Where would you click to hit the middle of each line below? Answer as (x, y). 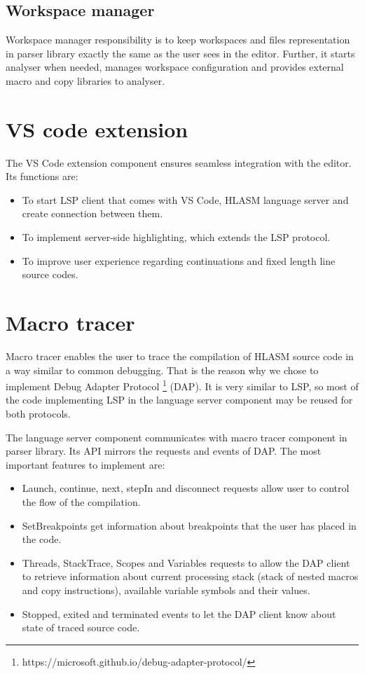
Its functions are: (42, 176)
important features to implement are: (85, 464)
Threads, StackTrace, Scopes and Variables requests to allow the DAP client (186, 562)
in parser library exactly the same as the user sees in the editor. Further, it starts (180, 53)
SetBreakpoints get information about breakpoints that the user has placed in (189, 525)
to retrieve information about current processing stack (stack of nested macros (190, 576)
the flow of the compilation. (81, 501)
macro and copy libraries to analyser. (85, 80)
